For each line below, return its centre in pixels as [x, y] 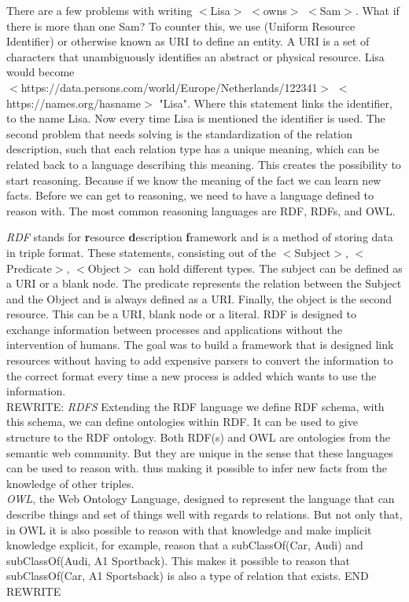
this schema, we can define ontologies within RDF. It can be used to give [182, 422]
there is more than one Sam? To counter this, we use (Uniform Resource [181, 26]
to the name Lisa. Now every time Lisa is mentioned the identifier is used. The [196, 118]
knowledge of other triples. [70, 483]
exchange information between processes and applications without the [174, 329]
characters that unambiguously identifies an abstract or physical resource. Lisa [195, 56]
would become [41, 72]
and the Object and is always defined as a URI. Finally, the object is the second [199, 298]
